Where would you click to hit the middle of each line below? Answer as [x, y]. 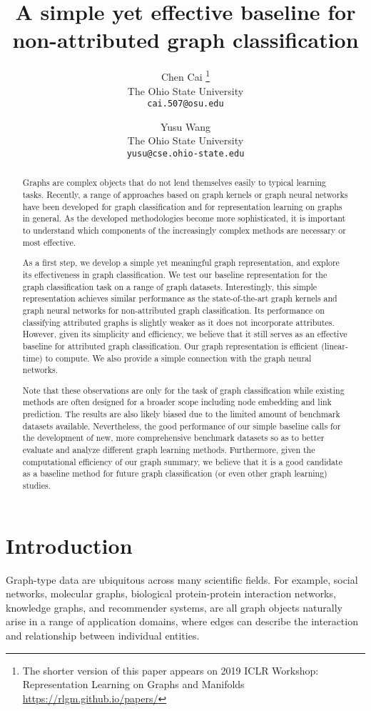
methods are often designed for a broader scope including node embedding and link [177, 402]
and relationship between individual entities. [103, 635]
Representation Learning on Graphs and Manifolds [133, 684]
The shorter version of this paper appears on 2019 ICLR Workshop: [171, 670]
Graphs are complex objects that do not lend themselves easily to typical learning [174, 183]
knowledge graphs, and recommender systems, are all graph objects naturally [174, 607]
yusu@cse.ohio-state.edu [185, 154]
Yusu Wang [185, 126]
